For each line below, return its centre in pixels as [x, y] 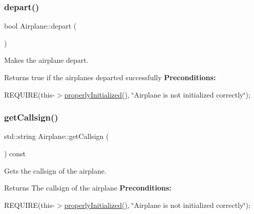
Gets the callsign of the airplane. [55, 170]
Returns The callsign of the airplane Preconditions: [88, 188]
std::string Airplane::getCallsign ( [57, 136]
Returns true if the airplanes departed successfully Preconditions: [110, 77]
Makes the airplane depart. [46, 60]
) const [15, 153]
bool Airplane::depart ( [40, 26]
